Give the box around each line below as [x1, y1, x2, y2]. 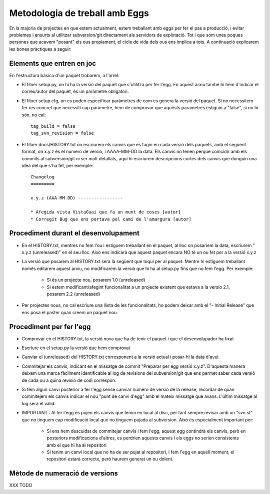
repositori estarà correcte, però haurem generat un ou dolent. [46, 456, 173, 462]
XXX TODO [9, 482, 32, 488]
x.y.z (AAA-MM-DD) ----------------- [30, 195, 123, 201]
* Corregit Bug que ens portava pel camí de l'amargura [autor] [30, 216, 192, 222]
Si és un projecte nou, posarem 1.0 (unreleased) [46, 277, 145, 283]
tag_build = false [30, 123, 76, 129]
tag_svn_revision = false [30, 130, 94, 136]
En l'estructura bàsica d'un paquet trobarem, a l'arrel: [9, 72, 119, 78]
